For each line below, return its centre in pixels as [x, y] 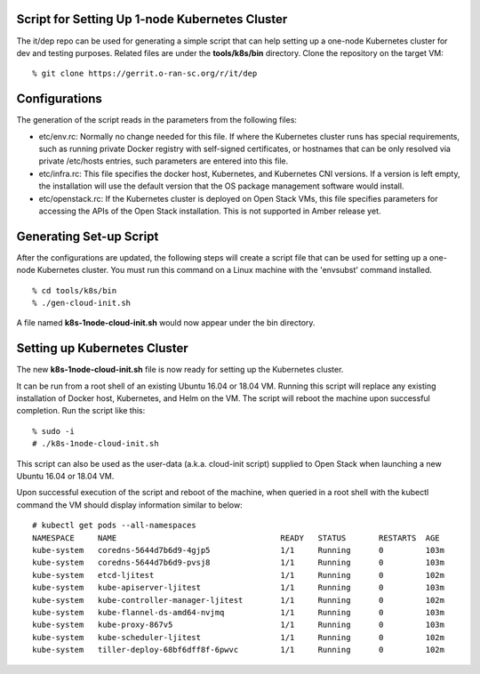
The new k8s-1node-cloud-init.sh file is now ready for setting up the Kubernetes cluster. [180, 370]
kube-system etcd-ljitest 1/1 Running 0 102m [238, 575]
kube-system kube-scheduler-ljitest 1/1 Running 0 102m [238, 637]
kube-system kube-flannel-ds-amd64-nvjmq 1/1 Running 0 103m [238, 612]
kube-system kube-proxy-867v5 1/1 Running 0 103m [238, 625]
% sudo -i [53, 431]
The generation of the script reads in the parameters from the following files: [157, 120]
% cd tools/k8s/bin [75, 290]
